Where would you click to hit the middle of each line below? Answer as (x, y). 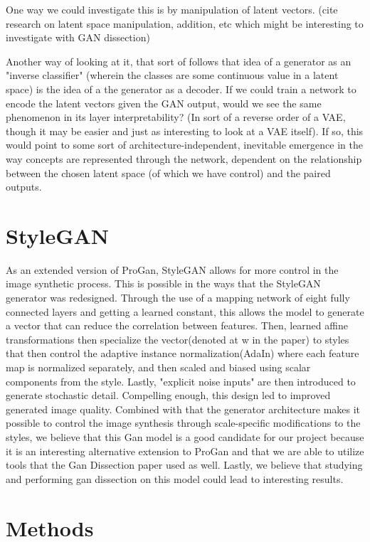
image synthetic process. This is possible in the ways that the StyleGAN (163, 283)
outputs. (24, 187)
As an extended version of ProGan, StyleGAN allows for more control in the (172, 269)
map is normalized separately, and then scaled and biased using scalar (158, 367)
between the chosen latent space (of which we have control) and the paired (168, 172)
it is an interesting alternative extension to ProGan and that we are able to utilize (185, 451)
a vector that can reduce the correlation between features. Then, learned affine (177, 325)
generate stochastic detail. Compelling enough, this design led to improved (168, 395)
